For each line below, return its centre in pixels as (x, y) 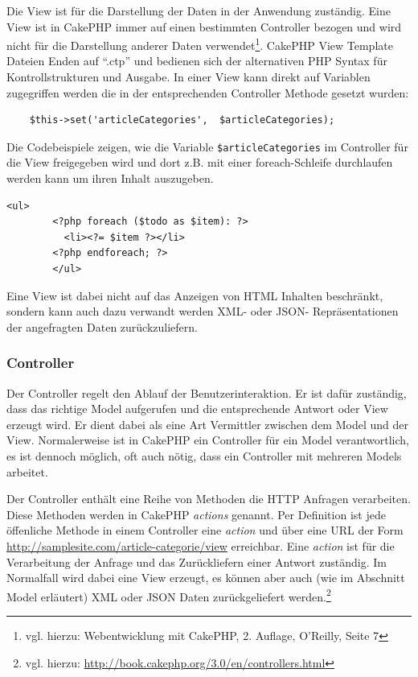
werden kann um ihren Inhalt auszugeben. (110, 178)
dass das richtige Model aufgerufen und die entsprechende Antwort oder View (197, 409)
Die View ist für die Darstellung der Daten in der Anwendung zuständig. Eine (199, 10)
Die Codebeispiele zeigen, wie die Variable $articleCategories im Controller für (207, 146)
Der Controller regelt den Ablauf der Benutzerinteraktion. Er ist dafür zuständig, (207, 392)
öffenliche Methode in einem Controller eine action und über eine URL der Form (205, 530)
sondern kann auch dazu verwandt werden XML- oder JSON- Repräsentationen (203, 311)
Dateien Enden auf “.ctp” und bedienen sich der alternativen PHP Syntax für (197, 61)
